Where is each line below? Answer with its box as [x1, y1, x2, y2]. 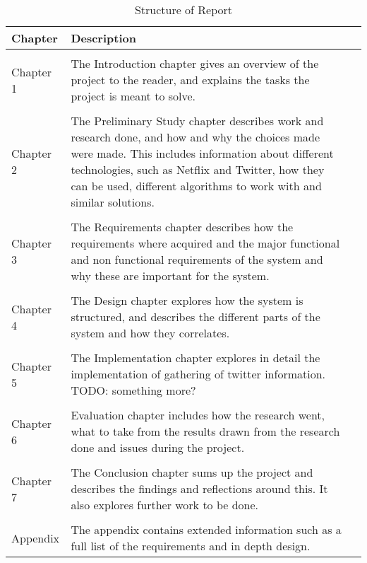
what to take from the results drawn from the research [71, 423, 340, 439]
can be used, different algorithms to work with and [71, 178, 322, 194]
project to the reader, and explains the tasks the [71, 71, 310, 88]
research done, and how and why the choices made [71, 129, 320, 145]
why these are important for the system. [71, 267, 270, 284]
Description [71, 30, 136, 46]
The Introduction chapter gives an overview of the [71, 55, 319, 71]
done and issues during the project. [71, 439, 245, 455]
